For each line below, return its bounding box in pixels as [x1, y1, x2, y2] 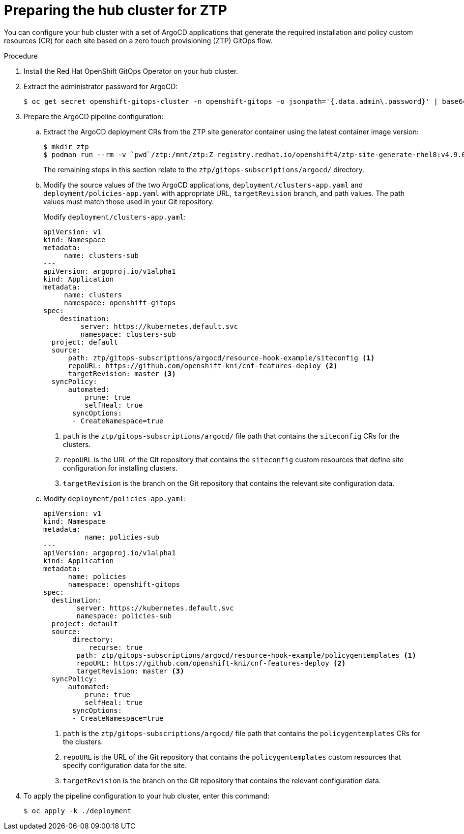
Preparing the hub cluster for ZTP [4, 2, 227, 19]
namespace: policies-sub [76, 611, 172, 620]
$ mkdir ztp [43, 142, 89, 151]
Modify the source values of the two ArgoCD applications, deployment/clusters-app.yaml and [43, 180, 363, 189]
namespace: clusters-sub [80, 330, 176, 338]
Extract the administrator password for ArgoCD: [24, 82, 178, 91]
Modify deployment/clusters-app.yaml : [43, 212, 186, 221]
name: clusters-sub [64, 251, 139, 259]
